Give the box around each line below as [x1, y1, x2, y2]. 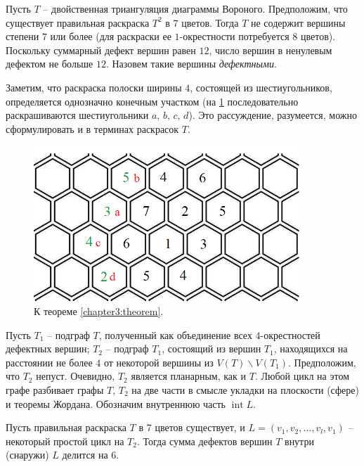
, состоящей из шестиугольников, [190, 79, 332, 94]
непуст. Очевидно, [36, 369, 115, 383]
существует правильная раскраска [6, 15, 150, 30]
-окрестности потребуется [179, 29, 290, 44]
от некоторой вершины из [103, 354, 214, 369]
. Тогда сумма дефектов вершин [136, 433, 273, 448]
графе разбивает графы [6, 382, 104, 397]
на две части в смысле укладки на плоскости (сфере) [131, 382, 359, 397]
